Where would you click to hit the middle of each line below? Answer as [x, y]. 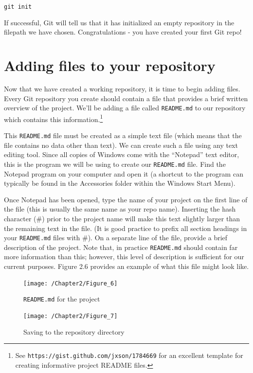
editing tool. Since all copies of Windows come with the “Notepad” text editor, [122, 154]
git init [18, 7]
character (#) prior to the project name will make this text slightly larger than [122, 218]
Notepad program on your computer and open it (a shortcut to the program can [124, 173]
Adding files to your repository [110, 65]
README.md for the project [62, 299]
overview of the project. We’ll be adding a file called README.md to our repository [125, 108]
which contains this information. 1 [54, 118]
